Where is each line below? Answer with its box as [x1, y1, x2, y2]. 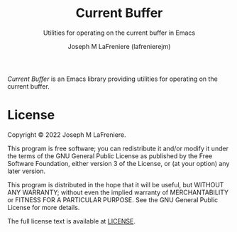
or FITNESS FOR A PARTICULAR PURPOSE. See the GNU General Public [7, 195, 219, 204]
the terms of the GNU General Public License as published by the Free [7, 151, 213, 160]
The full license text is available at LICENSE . [7, 216, 136, 225]
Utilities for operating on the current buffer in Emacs [43, 28, 196, 37]
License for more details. [7, 203, 80, 211]
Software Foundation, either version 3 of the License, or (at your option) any [7, 159, 230, 167]
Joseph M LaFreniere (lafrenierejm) [67, 42, 171, 50]
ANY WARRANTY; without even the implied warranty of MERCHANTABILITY [7, 188, 229, 197]
